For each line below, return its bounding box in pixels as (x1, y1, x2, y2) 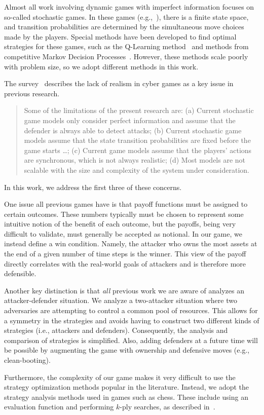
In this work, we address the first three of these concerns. (4, 181, 182, 192)
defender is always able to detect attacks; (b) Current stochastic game (24, 125, 242, 135)
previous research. (4, 88, 60, 98)
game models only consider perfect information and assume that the (24, 115, 236, 125)
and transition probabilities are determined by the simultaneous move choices (4, 21, 244, 32)
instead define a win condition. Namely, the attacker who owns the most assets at (4, 238, 257, 249)
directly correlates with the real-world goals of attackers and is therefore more (4, 258, 246, 269)
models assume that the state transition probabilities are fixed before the (24, 135, 251, 145)
